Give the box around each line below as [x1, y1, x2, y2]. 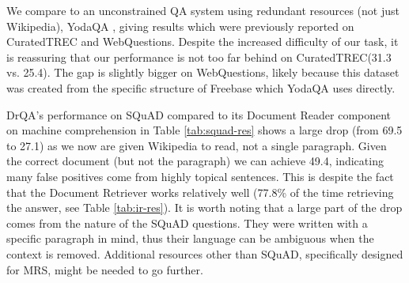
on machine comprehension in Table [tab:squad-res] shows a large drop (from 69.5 [6, 122, 403, 138]
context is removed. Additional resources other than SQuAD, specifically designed [6, 245, 403, 262]
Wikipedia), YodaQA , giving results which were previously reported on [6, 17, 354, 34]
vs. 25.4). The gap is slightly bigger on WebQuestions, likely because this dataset [6, 64, 400, 81]
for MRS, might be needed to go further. [6, 261, 203, 277]
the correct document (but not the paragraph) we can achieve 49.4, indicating [6, 153, 384, 169]
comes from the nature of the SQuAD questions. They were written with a [6, 214, 368, 231]
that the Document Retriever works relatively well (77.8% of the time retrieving [6, 183, 394, 200]
